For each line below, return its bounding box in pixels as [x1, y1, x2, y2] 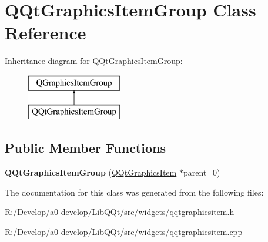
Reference [5, 21, 86, 45]
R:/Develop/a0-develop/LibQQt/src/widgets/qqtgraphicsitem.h [5, 206, 235, 218]
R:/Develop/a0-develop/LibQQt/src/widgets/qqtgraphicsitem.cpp [5, 226, 243, 238]
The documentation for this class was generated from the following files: [5, 186, 264, 198]
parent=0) [183, 166, 220, 179]
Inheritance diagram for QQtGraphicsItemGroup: [5, 55, 183, 67]
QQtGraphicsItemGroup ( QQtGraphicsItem [5, 166, 177, 179]
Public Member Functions [5, 139, 166, 157]
